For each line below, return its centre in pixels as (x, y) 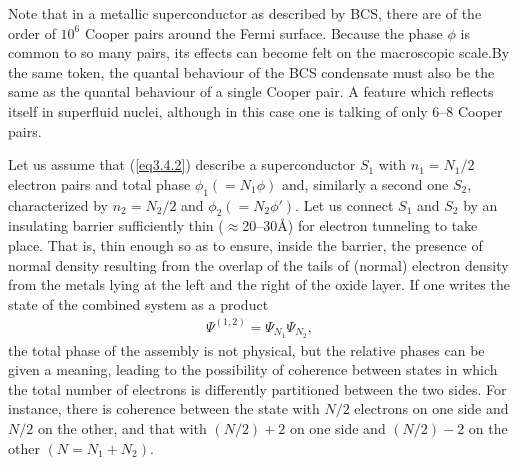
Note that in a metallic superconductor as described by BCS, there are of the (245, 13)
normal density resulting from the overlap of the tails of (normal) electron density (258, 264)
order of (32, 32)
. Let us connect (344, 204)
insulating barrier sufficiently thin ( (116, 225)
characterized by (58, 204)
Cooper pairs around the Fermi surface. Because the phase (263, 32)
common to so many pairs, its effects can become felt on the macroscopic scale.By (259, 52)
